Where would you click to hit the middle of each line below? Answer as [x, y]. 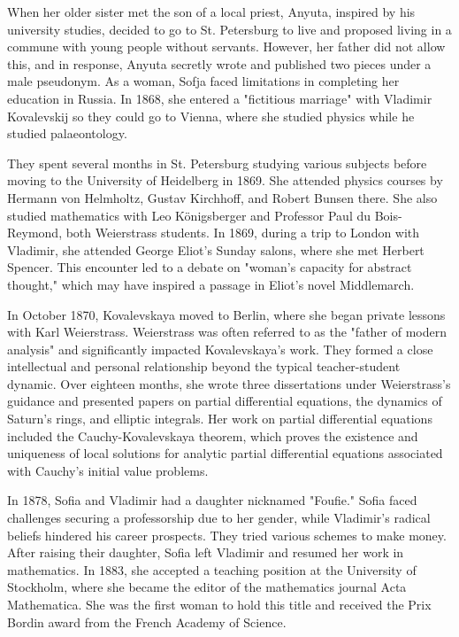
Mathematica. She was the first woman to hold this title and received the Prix [219, 604]
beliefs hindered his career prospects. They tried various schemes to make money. [227, 535]
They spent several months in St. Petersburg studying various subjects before [217, 163]
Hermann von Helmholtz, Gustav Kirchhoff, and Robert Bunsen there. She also [222, 197]
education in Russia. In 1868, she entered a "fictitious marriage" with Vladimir [220, 98]
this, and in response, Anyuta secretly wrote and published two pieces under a [219, 63]
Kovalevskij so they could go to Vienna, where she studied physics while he [211, 116]
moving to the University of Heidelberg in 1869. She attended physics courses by [225, 180]
